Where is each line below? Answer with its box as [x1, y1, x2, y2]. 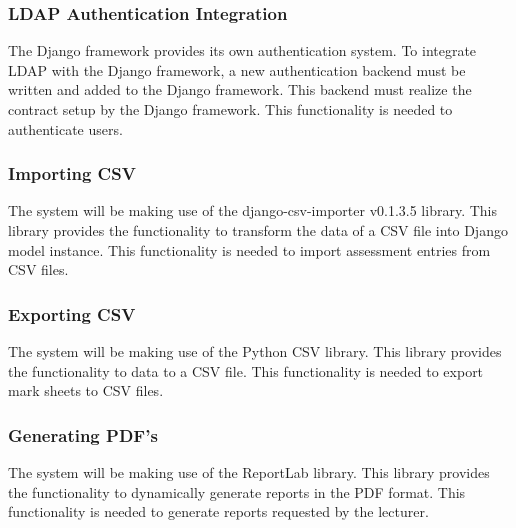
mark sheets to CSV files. [8, 380, 164, 401]
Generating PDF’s [8, 422, 158, 447]
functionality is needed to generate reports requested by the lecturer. [8, 501, 429, 522]
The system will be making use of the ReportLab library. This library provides [8, 462, 490, 482]
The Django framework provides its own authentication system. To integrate [8, 40, 477, 61]
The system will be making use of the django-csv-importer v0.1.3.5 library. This [8, 200, 497, 221]
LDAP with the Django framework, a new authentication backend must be [8, 59, 466, 80]
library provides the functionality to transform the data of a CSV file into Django [8, 220, 508, 240]
